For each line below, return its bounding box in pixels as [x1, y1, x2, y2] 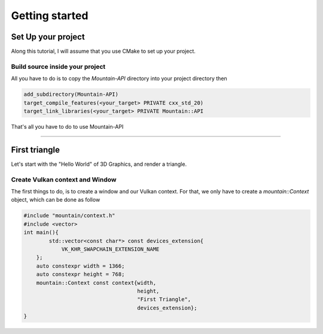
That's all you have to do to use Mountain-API [11, 123, 124, 130]
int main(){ [23, 229, 59, 236]
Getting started [11, 9, 89, 22]
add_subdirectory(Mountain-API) [23, 91, 119, 98]
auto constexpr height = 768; [36, 271, 125, 278]
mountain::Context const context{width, [36, 279, 157, 286]
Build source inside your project [11, 62, 106, 71]
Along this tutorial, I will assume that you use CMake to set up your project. [11, 48, 196, 55]
